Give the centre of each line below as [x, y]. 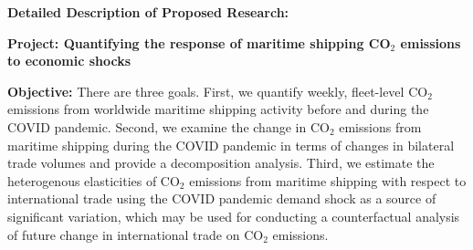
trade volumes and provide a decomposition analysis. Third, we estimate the [221, 163]
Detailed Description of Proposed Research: [148, 12]
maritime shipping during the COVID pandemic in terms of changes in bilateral [231, 145]
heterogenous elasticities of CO [94, 180]
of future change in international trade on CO [136, 234]
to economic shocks [69, 61]
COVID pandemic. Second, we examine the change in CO [168, 126]
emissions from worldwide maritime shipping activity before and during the [218, 109]
